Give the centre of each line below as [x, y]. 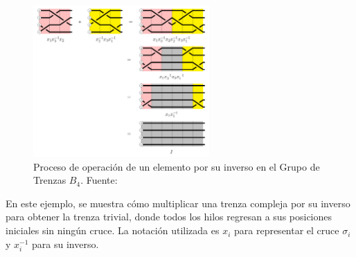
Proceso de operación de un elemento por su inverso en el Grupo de [177, 166]
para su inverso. [65, 244]
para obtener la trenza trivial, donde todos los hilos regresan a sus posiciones [169, 217]
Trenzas [50, 180]
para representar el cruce [286, 230]
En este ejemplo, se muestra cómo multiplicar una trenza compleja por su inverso [178, 203]
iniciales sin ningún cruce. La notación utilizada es [113, 230]
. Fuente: [99, 180]
